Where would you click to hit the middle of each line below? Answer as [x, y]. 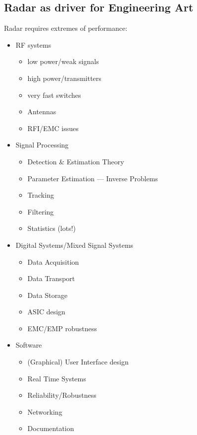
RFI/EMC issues [53, 128]
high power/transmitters [64, 78]
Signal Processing [42, 145]
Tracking [41, 195]
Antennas [42, 111]
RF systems [33, 44]
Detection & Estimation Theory [76, 161]
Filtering [41, 211]
